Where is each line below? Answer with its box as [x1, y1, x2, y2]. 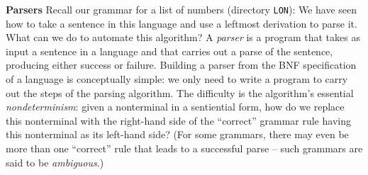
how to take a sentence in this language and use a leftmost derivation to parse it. [6, 16, 357, 30]
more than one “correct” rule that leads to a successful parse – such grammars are [6, 141, 363, 155]
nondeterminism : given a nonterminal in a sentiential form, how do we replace [6, 99, 345, 114]
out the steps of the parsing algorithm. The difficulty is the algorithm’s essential [6, 85, 354, 100]
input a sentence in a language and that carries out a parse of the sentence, [6, 43, 333, 58]
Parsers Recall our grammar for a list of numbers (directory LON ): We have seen [6, 2, 357, 16]
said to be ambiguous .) [6, 154, 104, 169]
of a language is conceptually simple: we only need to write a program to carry [6, 72, 348, 86]
